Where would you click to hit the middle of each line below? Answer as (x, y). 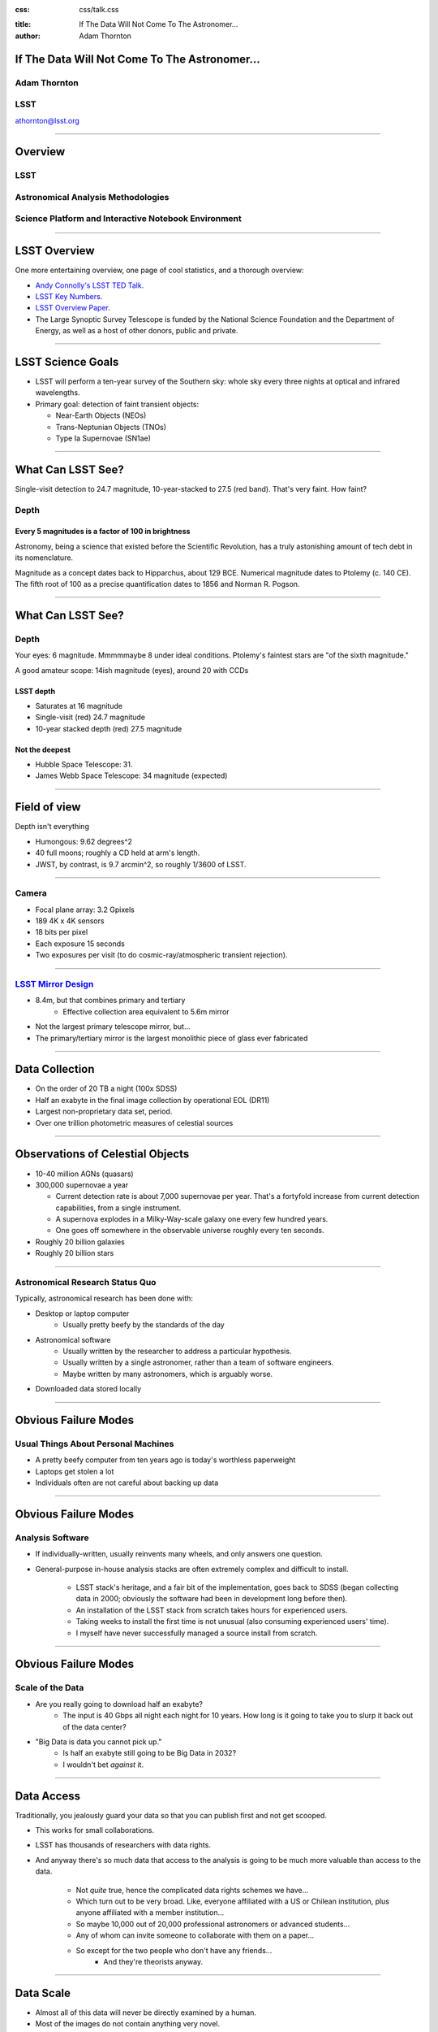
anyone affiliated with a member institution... (150, 1913)
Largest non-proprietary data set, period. (104, 1112)
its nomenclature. (44, 558)
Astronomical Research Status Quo (86, 1283)
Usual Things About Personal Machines (94, 1444)
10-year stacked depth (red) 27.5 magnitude (109, 728)
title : (23, 24)
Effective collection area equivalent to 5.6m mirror (146, 1011)
